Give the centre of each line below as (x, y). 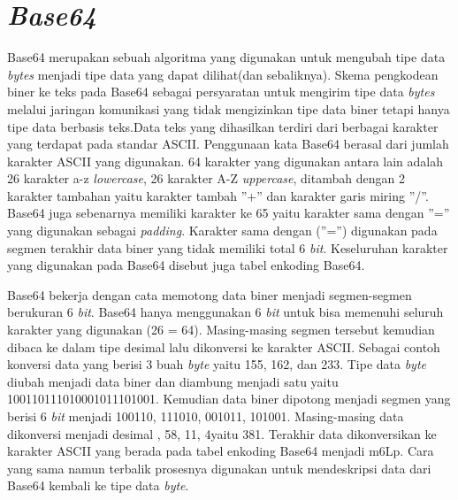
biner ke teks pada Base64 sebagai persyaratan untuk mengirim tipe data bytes (221, 92)
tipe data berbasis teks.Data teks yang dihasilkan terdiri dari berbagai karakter (223, 126)
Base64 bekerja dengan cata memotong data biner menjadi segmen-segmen (210, 294)
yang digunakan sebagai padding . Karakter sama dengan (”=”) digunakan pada (222, 231)
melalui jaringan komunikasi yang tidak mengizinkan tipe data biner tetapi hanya (229, 108)
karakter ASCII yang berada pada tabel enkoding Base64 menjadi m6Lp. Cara (221, 451)
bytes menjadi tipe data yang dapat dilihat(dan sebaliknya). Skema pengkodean (223, 74)
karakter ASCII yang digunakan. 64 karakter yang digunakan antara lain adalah (225, 161)
